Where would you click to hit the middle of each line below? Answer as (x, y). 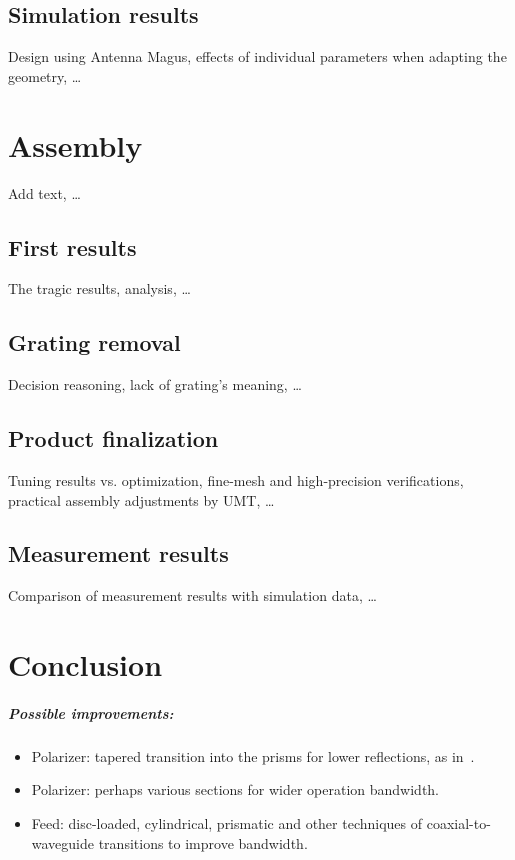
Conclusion (85, 664)
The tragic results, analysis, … (99, 288)
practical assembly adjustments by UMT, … (141, 499)
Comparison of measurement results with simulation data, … (192, 595)
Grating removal (94, 342)
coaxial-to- (458, 823)
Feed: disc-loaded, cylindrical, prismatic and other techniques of (227, 823)
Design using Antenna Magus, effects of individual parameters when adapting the (257, 56)
